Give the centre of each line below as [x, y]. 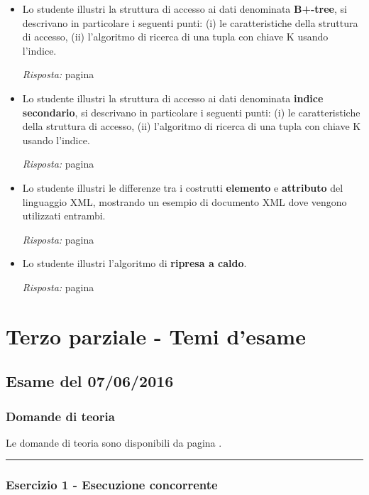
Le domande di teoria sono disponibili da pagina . [114, 442]
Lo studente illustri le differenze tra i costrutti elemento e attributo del [183, 187]
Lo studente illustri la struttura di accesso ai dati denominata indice [173, 98]
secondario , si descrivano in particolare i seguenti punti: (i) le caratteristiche [191, 112]
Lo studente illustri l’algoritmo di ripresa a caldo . [134, 263]
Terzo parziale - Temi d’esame [156, 336]
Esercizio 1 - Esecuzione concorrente [112, 485]
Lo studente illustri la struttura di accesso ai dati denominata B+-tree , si [184, 9]
